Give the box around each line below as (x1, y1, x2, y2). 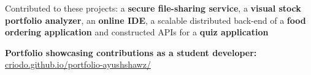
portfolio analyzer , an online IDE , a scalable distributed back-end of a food (5, 13, 306, 26)
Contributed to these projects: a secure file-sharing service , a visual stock (5, 2, 301, 14)
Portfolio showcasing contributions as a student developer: (5, 46, 257, 59)
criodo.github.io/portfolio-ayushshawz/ (5, 58, 151, 71)
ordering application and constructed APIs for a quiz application (5, 26, 269, 38)
